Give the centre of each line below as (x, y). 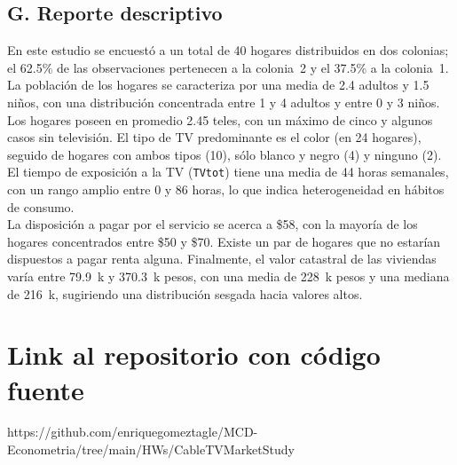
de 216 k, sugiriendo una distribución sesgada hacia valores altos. (185, 293)
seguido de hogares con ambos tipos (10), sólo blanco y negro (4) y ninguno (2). (225, 154)
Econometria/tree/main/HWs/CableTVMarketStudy (151, 449)
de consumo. (41, 206)
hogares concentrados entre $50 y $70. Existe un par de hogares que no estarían (224, 241)
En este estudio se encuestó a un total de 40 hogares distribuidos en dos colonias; (228, 50)
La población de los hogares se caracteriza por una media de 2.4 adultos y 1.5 (218, 85)
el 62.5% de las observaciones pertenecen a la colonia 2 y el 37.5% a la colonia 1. (228, 67)
